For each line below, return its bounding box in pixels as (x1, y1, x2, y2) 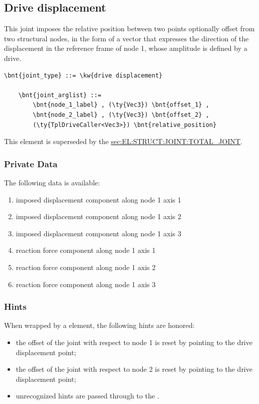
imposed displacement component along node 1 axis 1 (16, 194, 182, 205)
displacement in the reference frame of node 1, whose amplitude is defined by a (4, 43, 247, 53)
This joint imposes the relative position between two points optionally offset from (4, 23, 255, 34)
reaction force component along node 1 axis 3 (16, 279, 156, 289)
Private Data (4, 157, 58, 170)
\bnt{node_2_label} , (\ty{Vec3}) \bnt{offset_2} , (33, 111, 210, 118)
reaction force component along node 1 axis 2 (16, 261, 156, 272)
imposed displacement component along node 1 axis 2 (16, 211, 182, 222)
